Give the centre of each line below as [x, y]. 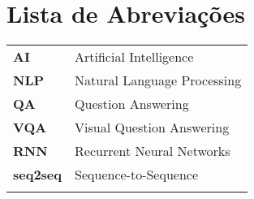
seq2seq [38, 175]
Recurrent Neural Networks [153, 151]
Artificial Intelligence [134, 57]
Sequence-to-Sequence [137, 175]
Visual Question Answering [152, 128]
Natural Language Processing [158, 80]
